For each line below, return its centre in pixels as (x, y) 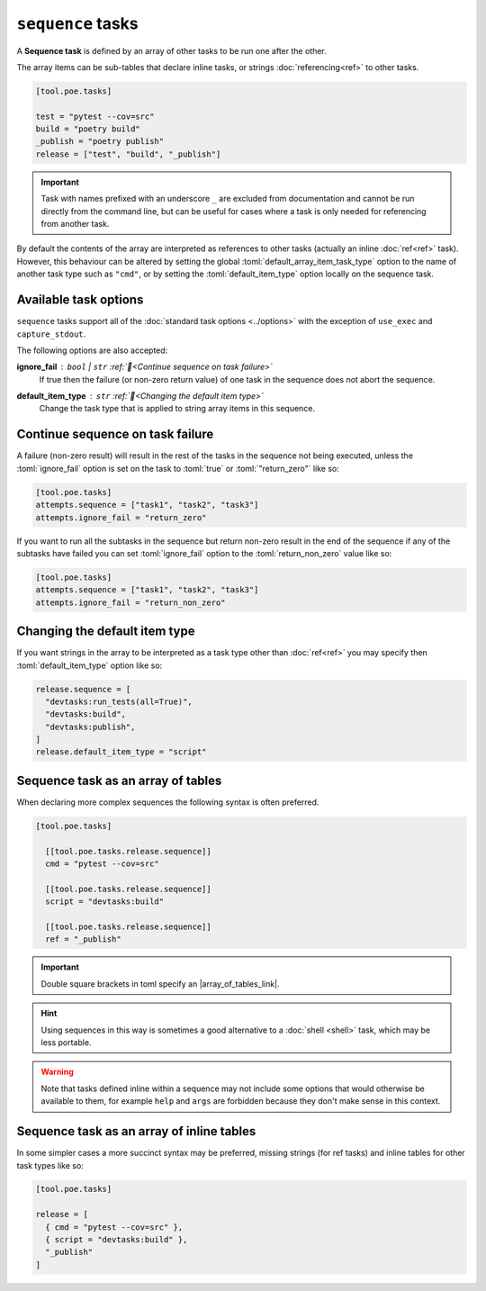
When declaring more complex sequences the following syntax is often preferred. (168, 802)
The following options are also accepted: (92, 350)
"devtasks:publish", (90, 727)
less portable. (66, 1043)
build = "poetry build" (88, 129)
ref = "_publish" (83, 939)
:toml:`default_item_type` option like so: (90, 665)
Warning (57, 1072)
